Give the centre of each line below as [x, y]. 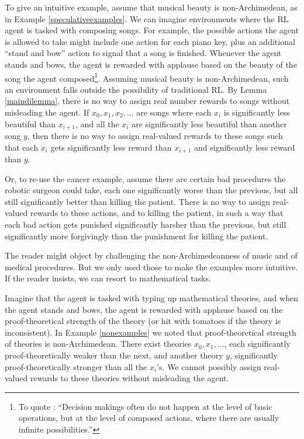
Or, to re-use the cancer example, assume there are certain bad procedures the [145, 178]
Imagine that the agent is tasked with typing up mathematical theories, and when [151, 298]
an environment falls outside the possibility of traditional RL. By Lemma [136, 89]
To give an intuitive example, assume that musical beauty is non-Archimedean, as [151, 7]
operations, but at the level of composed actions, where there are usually [149, 418]
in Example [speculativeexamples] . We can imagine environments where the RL [147, 18]
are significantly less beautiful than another [209, 123]
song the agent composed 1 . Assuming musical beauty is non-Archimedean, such [147, 77]
